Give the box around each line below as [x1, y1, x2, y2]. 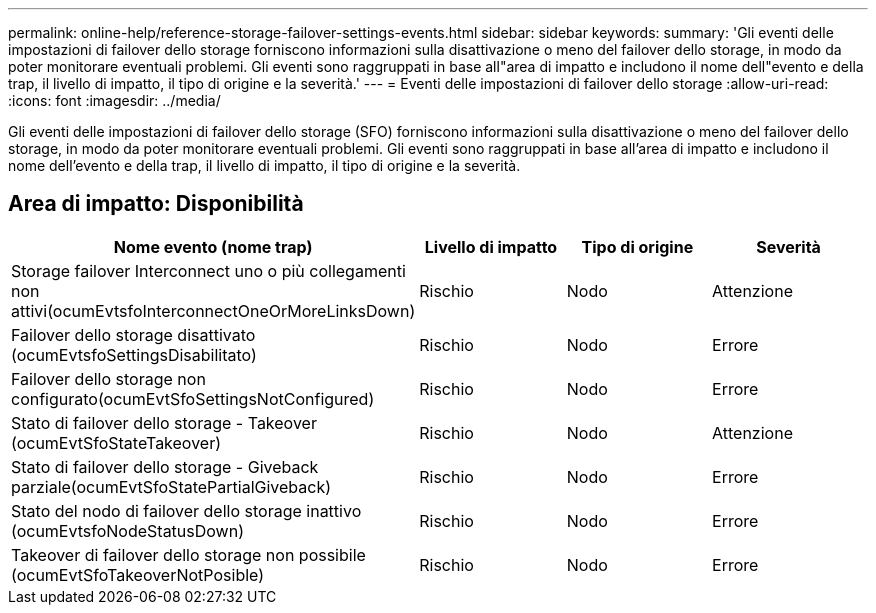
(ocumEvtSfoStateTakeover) [11, 432, 222, 453]
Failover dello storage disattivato [11, 324, 256, 345]
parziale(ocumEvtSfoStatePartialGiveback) [11, 476, 332, 497]
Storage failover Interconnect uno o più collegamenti [11, 260, 406, 281]
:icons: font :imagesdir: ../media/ [8, 92, 221, 109]
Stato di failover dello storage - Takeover [11, 412, 317, 433]
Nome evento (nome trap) [113, 236, 313, 257]
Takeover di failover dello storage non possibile [11, 544, 366, 565]
